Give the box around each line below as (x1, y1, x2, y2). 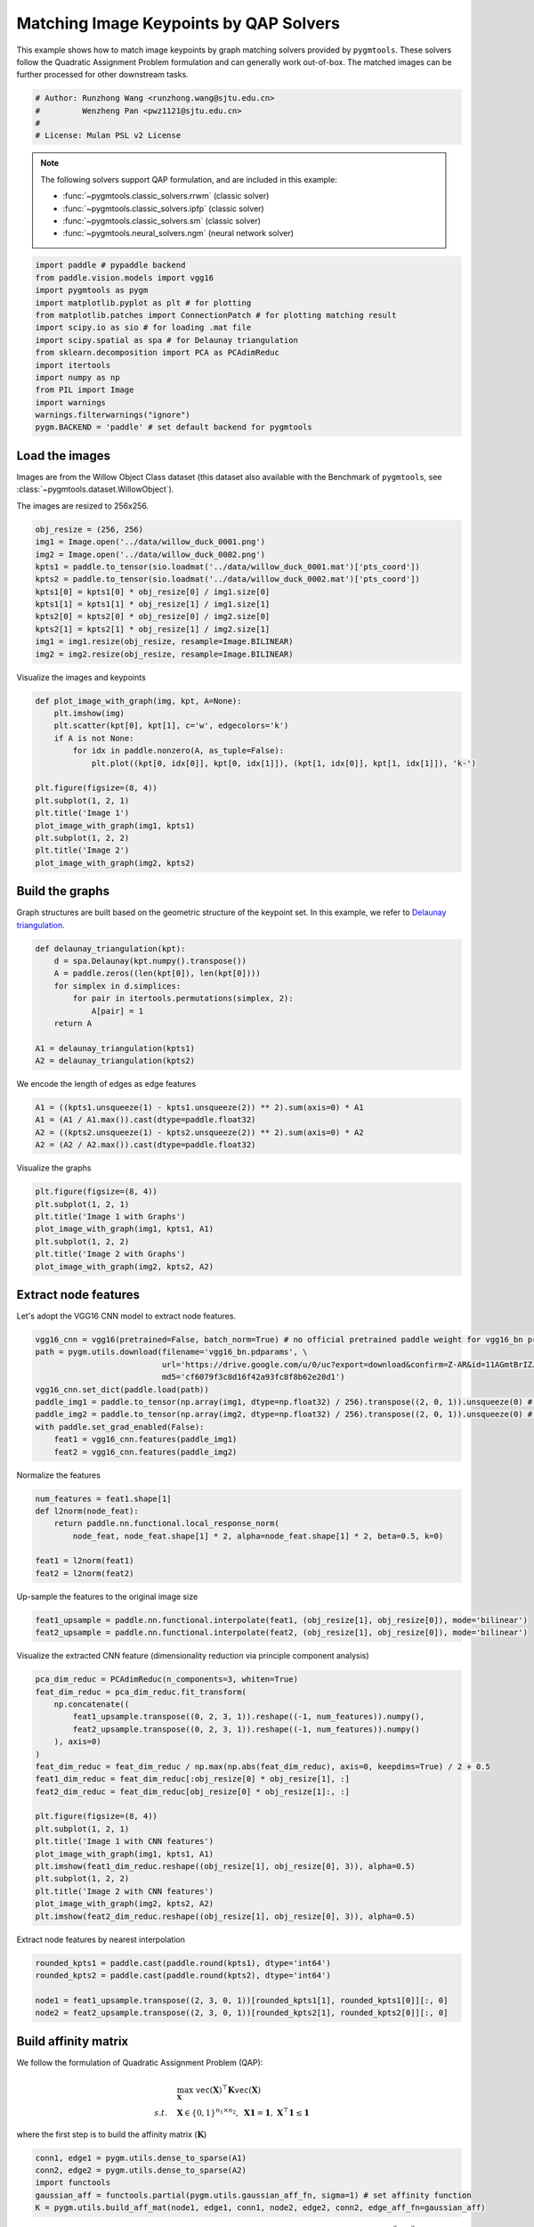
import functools (35, 2178, 111, 2188)
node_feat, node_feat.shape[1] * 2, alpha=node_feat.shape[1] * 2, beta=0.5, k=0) (72, 1530, 444, 1541)
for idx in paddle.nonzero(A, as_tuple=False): (72, 746, 285, 756)
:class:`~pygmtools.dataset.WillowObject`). (16, 484, 174, 494)
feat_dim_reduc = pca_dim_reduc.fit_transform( (35, 1686, 247, 1697)
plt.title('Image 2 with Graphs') (35, 1249, 186, 1260)
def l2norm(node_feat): (35, 1505, 140, 1516)
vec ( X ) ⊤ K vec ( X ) (195, 2084, 262, 2095)
